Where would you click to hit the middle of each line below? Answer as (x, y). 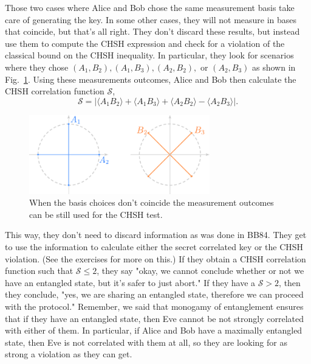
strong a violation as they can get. (69, 354)
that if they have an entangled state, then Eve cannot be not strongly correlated (155, 318)
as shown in (274, 67)
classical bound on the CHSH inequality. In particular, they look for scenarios (149, 55)
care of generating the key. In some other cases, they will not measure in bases (151, 19)
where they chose (37, 67)
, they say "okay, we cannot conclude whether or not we (200, 271)
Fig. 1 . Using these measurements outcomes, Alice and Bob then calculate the (151, 79)
